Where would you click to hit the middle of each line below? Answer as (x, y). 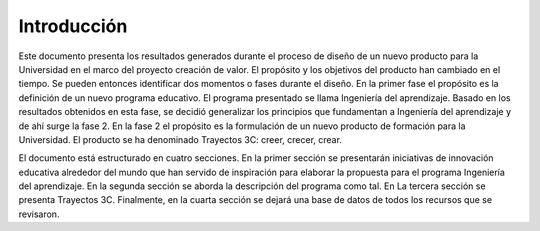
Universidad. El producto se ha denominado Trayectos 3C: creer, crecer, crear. (180, 139)
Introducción (73, 26)
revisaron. (39, 214)
